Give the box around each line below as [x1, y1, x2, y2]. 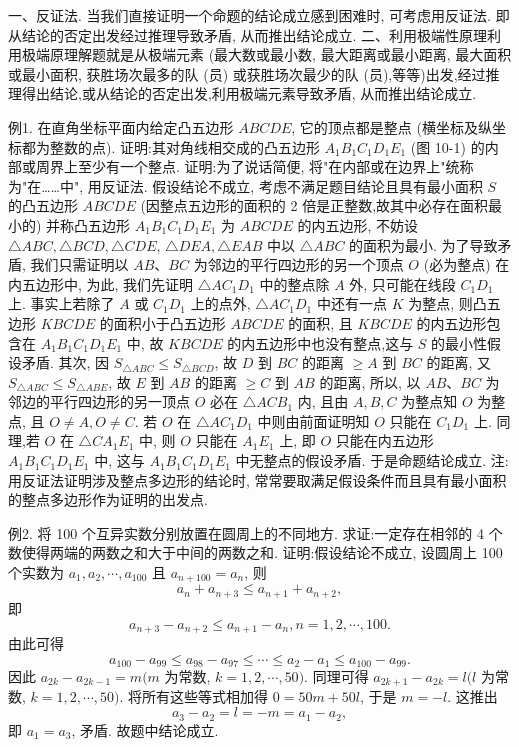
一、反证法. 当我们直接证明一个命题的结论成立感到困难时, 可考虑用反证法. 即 [8, 5, 510, 25]
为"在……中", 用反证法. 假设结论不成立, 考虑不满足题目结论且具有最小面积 [8, 175, 483, 196]
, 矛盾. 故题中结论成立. [71, 719, 219, 740]
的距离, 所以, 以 [319, 371, 421, 392]
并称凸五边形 [46, 214, 131, 235]
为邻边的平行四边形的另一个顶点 [193, 254, 404, 275]
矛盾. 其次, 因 [21, 352, 110, 373]
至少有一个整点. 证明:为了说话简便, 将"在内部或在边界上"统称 [77, 156, 474, 177]
